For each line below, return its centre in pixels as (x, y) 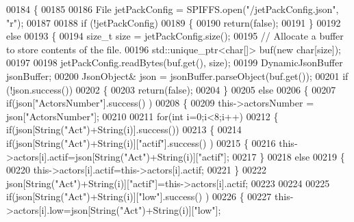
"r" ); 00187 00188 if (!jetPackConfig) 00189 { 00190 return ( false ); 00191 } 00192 (174, 22)
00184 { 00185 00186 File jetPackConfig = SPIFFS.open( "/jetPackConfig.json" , (173, 9)
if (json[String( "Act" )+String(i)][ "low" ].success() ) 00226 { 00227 (139, 196)
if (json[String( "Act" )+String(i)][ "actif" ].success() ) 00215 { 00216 (141, 142)
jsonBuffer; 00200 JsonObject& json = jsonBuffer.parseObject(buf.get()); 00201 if (177, 75)
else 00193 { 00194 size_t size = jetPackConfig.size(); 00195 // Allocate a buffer (175, 36)
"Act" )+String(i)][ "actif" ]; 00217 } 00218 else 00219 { (235, 156)
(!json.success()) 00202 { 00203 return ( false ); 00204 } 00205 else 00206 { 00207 (171, 89)
